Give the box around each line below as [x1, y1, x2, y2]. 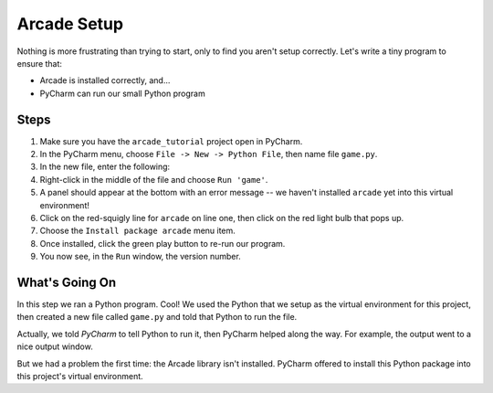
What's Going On [16, 274, 117, 290]
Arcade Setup [16, 14, 123, 34]
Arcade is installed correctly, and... [39, 75, 171, 86]
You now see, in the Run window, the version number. [39, 251, 241, 262]
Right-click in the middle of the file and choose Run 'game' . [39, 174, 268, 185]
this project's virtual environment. [16, 371, 143, 381]
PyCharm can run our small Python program [39, 88, 205, 99]
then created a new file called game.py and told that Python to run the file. [16, 312, 298, 323]
